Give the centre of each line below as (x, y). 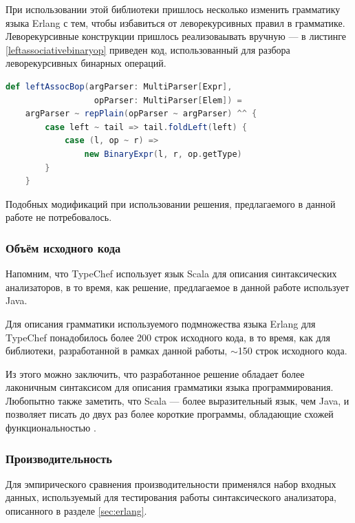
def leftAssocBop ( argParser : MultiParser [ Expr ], (119, 86)
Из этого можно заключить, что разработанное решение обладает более (155, 373)
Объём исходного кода (63, 247)
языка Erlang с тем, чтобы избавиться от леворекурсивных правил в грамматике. (175, 22)
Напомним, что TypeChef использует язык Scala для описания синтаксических (171, 274)
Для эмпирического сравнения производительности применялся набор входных (171, 483)
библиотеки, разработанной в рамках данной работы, (117, 351)
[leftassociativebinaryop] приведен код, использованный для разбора (148, 49)
